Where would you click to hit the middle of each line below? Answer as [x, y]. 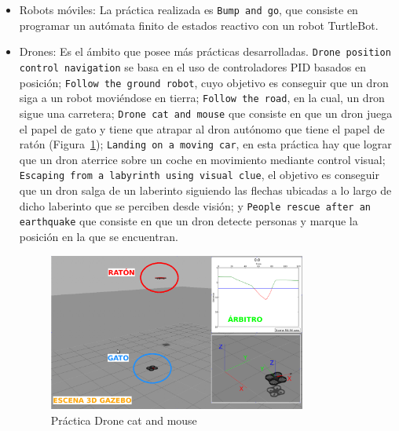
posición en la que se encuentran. [99, 236]
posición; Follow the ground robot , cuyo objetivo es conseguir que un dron [204, 82]
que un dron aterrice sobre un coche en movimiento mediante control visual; [202, 159]
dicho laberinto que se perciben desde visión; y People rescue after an [195, 205]
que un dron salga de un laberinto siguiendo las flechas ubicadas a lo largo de [205, 190]
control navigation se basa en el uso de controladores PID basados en [193, 66]
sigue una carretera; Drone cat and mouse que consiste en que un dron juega [206, 113]
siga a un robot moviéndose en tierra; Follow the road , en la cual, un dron [202, 98]
